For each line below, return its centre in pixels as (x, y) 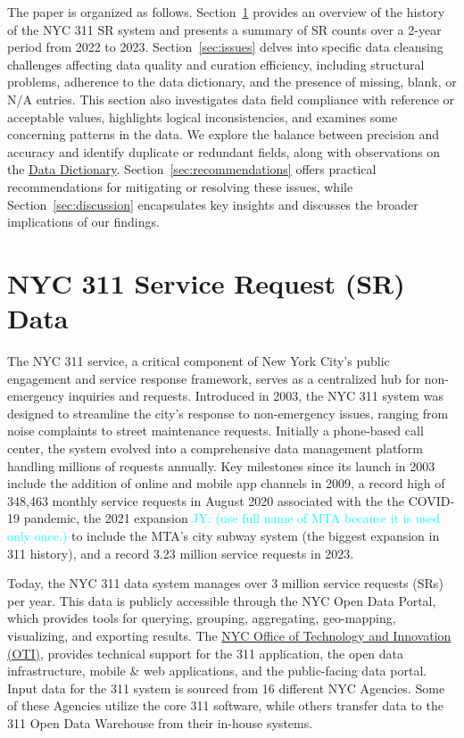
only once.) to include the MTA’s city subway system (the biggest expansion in (224, 535)
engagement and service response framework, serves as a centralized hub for (214, 378)
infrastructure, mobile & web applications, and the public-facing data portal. (217, 671)
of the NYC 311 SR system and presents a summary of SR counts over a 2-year (224, 29)
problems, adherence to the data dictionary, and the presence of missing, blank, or (232, 82)
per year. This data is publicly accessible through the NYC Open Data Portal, (222, 600)
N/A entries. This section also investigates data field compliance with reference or (231, 99)
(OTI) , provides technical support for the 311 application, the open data (206, 653)
